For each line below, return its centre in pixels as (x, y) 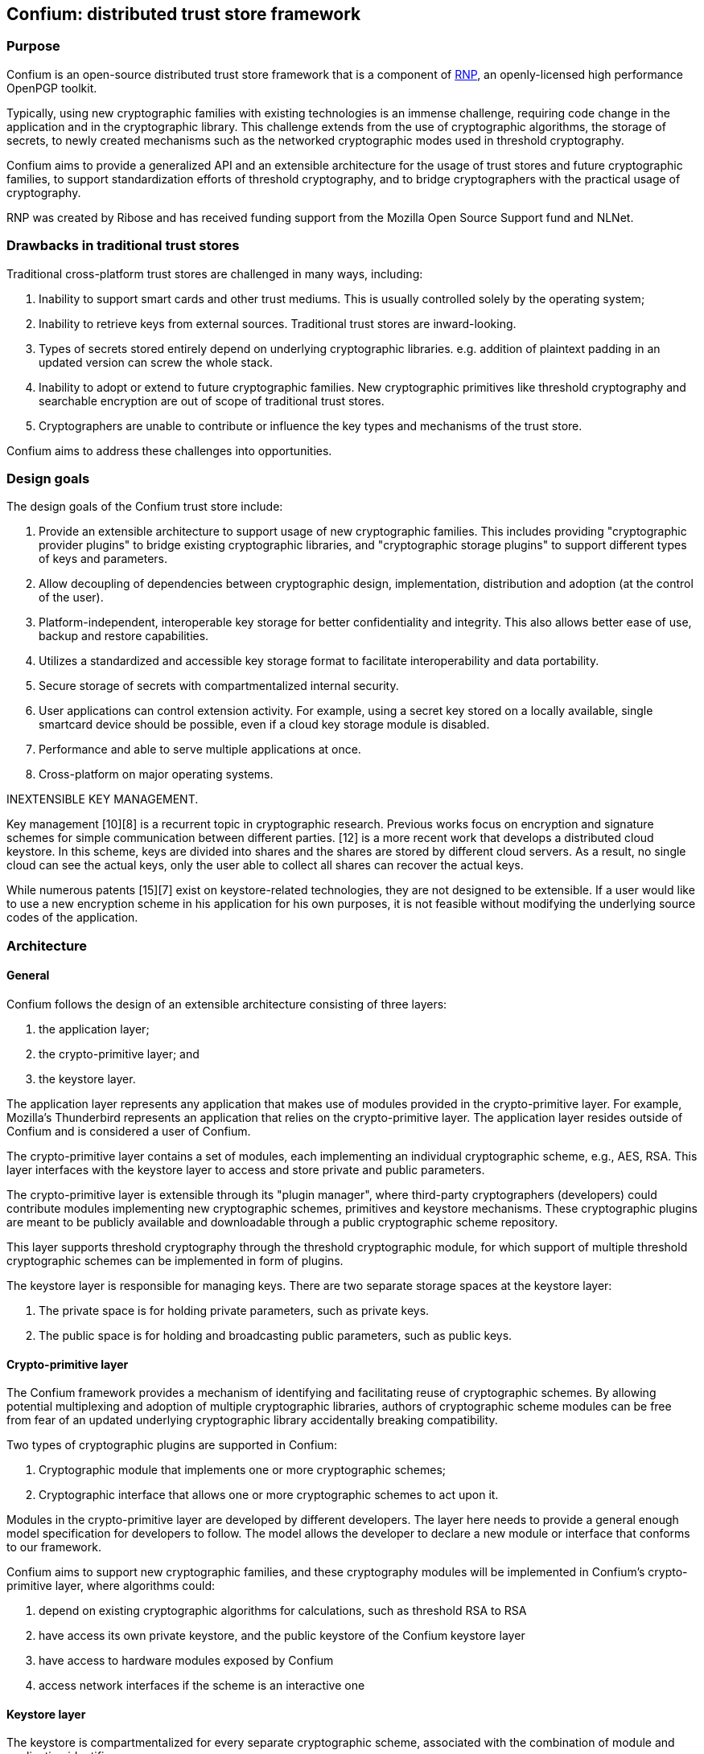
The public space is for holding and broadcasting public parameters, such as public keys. (276, 1335)
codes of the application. (72, 918)
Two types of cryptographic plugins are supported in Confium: (172, 1445)
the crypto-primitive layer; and (119, 1054)
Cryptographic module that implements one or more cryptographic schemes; (243, 1470)
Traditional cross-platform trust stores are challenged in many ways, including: (215, 273)
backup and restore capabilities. (124, 636)
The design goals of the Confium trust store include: (145, 507)
